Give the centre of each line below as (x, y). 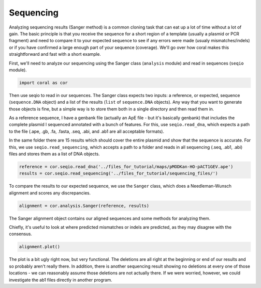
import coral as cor (43, 83)
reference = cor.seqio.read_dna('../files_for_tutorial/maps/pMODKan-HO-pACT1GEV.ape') (126, 167)
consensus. (21, 234)
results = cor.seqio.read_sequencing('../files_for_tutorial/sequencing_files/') (119, 174)
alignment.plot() (40, 247)
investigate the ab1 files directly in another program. (60, 280)
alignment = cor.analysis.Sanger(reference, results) (84, 206)
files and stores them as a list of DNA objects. (54, 154)
